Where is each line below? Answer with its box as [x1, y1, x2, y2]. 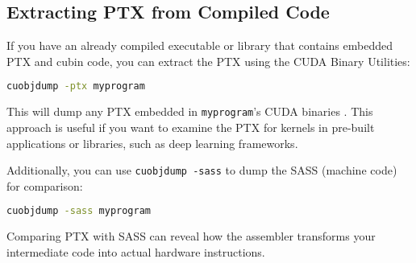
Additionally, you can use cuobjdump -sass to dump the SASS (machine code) [6, 162, 397, 179]
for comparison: [6, 177, 83, 194]
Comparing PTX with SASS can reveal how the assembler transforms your [6, 228, 376, 245]
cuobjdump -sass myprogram [6, 205, 151, 217]
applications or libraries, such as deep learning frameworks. [6, 134, 298, 151]
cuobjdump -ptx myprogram [6, 80, 145, 92]
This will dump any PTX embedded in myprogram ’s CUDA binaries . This [6, 103, 373, 120]
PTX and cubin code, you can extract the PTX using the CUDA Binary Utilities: [6, 52, 410, 69]
